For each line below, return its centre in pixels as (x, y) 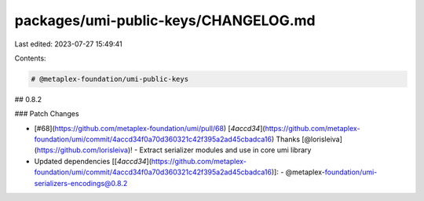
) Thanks (286, 139)
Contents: (30, 58)
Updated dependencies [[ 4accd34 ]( (93, 161)
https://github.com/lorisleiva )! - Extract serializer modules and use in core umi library (174, 150)
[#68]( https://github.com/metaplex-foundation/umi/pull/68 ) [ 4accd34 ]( (150, 128)
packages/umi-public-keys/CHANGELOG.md (165, 20)
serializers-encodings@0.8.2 (81, 183)
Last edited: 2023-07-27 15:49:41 (69, 44)
